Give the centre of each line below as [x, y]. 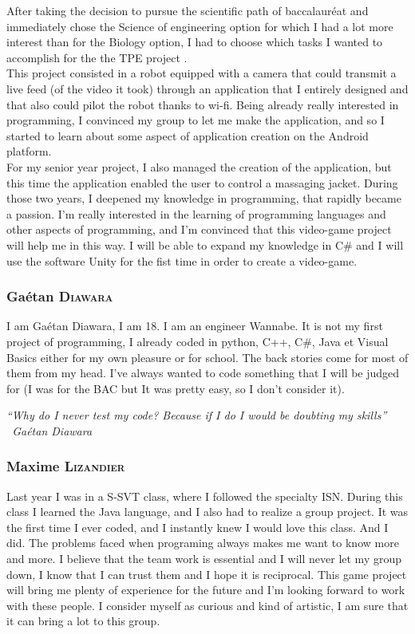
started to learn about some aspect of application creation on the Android [188, 135]
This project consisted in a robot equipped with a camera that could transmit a [202, 73]
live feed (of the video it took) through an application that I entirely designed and [207, 88]
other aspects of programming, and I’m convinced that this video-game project [199, 229]
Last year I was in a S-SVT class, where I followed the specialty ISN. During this [205, 496]
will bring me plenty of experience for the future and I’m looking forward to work [206, 590]
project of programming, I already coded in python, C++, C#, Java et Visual [198, 341]
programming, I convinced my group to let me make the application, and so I [196, 120]
